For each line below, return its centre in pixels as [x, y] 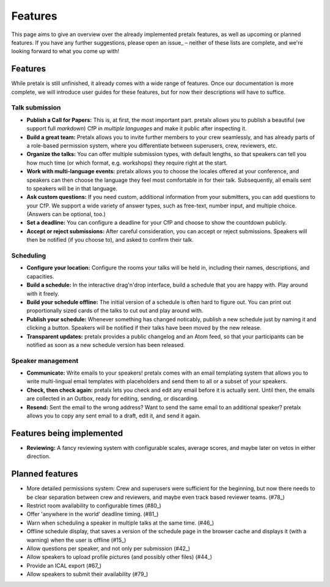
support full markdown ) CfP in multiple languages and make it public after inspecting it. [137, 129]
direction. [38, 457]
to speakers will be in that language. [72, 188]
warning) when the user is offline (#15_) [76, 540]
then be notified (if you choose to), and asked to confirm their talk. [110, 240]
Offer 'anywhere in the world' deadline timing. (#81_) [93, 514]
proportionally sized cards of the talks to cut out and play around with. [115, 311]
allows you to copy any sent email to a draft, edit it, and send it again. [114, 416]
